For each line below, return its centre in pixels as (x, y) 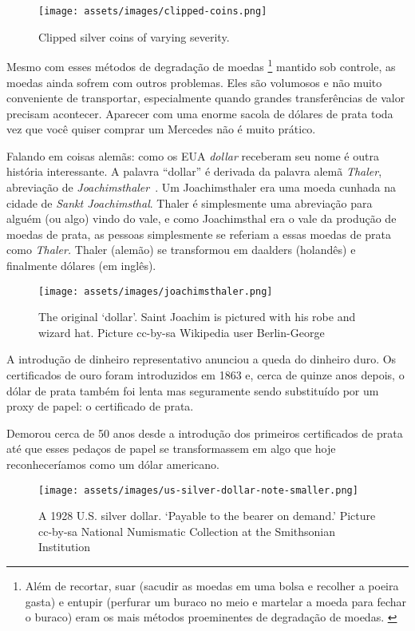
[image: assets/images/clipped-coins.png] (153, 11)
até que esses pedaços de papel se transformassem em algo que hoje (171, 448)
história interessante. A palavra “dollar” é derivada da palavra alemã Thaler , (194, 171)
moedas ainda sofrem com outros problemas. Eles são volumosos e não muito (194, 82)
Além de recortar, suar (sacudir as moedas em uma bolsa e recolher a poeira (212, 586)
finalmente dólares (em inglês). (81, 266)
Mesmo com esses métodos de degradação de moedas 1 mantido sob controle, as (201, 65)
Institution (65, 547)
